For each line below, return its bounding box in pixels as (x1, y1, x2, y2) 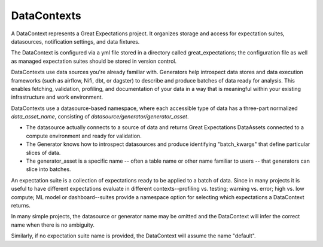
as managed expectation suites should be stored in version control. (11, 57, 176, 65)
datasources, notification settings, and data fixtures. (11, 38, 140, 45)
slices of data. (26, 149, 61, 156)
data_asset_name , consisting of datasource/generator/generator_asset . (11, 113, 189, 120)
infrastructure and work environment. (11, 93, 103, 101)
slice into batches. (26, 166, 71, 173)
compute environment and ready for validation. (26, 132, 142, 139)
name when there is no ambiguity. (11, 221, 95, 228)
